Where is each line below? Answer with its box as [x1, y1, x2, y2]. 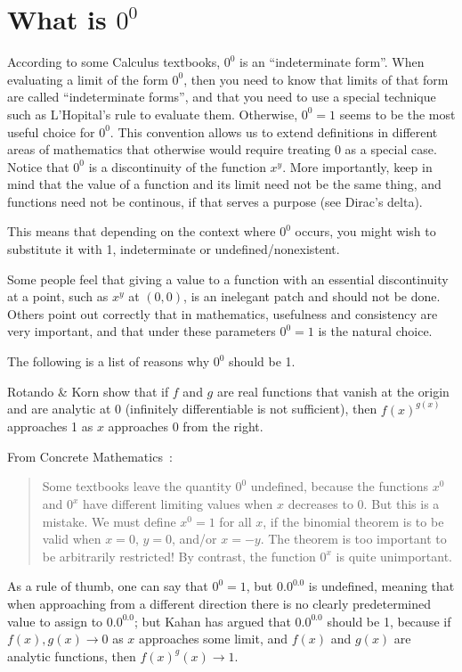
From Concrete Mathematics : [7, 447, 173, 465]
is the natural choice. [318, 322, 433, 340]
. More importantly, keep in [282, 157, 433, 176]
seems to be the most [339, 104, 456, 123]
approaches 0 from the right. [108, 417, 263, 436]
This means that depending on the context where [7, 222, 276, 241]
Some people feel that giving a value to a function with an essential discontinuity [7, 269, 449, 288]
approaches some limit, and [139, 629, 288, 648]
